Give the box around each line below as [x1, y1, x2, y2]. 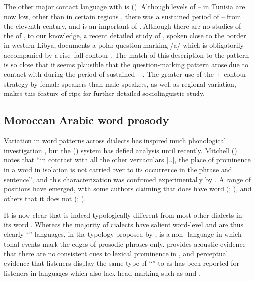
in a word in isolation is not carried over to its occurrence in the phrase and [4, 164, 232, 174]
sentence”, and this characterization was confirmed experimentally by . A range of [4, 174, 251, 184]
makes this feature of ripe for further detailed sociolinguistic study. [4, 88, 205, 98]
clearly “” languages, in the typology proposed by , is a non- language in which [4, 229, 242, 239]
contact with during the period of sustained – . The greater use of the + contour [4, 69, 247, 79]
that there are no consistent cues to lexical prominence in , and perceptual [4, 248, 228, 258]
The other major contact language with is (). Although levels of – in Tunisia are [4, 1, 245, 11]
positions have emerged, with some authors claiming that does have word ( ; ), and [4, 184, 252, 194]
